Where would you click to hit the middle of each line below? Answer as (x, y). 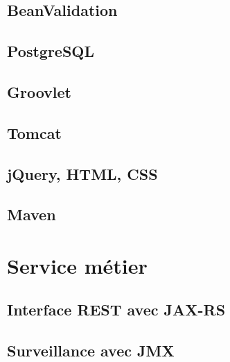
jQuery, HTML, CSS (82, 173)
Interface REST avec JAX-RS (116, 310)
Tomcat (34, 132)
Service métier (77, 265)
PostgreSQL (51, 51)
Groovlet (39, 91)
